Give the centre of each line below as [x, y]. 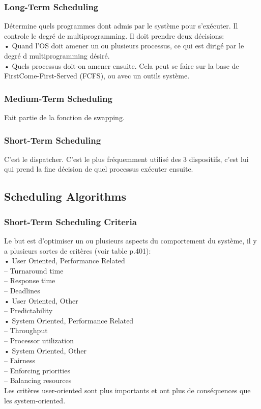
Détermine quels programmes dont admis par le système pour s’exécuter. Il [121, 26]
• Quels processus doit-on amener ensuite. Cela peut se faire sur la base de [122, 65]
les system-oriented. [35, 400]
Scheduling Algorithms [65, 196]
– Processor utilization [39, 340]
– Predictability [28, 310]
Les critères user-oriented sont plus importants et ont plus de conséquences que [127, 390]
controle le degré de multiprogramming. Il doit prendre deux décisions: [114, 35]
